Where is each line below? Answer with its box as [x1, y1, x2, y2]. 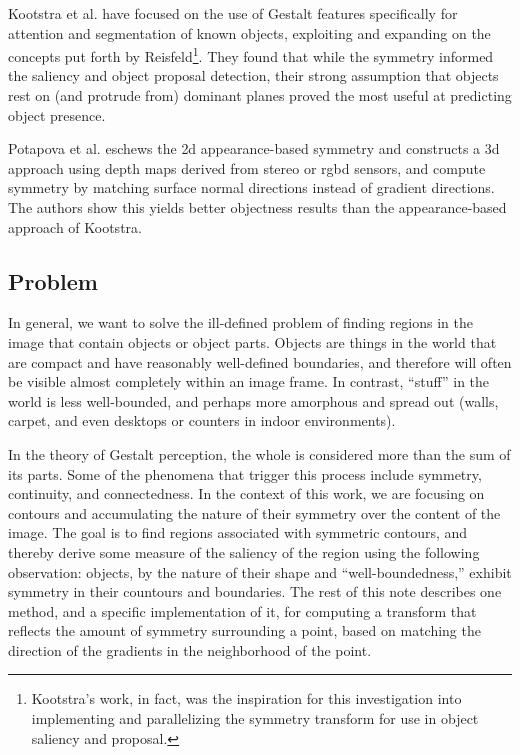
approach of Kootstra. [8, 216, 142, 237]
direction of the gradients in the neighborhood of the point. [8, 639, 372, 660]
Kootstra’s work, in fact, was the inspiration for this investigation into [31, 688, 462, 709]
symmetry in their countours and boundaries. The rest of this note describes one [8, 581, 502, 602]
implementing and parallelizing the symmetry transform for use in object [31, 708, 479, 729]
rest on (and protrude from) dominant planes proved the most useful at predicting [8, 85, 512, 106]
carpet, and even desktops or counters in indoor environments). [8, 410, 396, 431]
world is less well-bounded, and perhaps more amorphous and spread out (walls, [8, 390, 499, 411]
